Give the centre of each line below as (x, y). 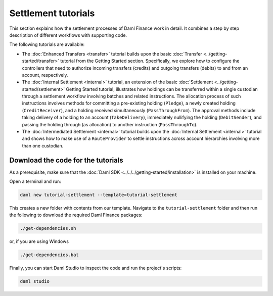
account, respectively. (45, 75)
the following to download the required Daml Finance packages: (76, 215)
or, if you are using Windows (39, 241)
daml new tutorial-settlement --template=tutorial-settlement (99, 195)
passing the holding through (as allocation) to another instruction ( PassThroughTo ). (110, 124)
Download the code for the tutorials (66, 160)
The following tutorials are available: (47, 44)
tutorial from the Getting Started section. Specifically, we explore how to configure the (150, 61)
